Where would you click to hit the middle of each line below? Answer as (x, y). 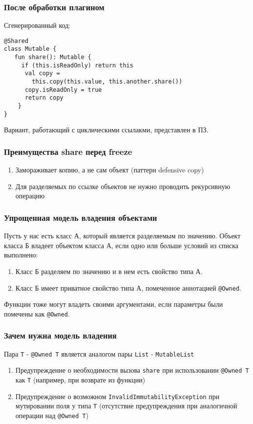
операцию (30, 196)
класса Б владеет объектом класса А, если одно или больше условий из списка (121, 245)
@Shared (16, 41)
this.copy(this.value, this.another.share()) (107, 82)
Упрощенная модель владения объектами (81, 217)
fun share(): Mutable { (53, 57)
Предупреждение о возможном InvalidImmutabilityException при (117, 396)
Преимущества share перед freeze (68, 151)
